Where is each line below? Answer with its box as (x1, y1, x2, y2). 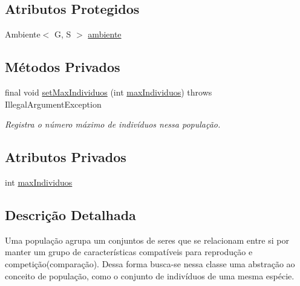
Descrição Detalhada (5, 205, 136, 224)
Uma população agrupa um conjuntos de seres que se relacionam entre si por (5, 233, 289, 246)
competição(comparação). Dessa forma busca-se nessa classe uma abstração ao (5, 257, 295, 270)
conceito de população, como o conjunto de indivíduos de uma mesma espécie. (5, 269, 295, 282)
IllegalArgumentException (5, 97, 102, 110)
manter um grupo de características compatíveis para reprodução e (5, 245, 253, 258)
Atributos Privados (5, 148, 126, 166)
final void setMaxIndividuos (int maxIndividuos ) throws (5, 86, 212, 98)
